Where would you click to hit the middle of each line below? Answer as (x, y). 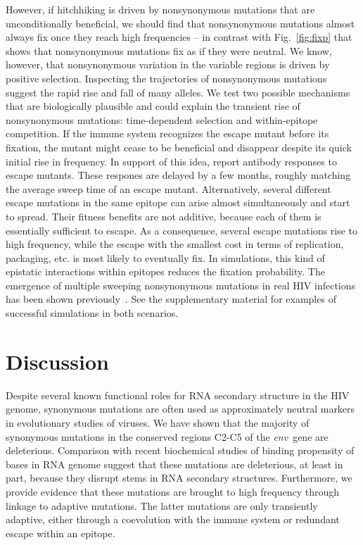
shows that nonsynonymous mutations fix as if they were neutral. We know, (169, 50)
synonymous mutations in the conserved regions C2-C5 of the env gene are (167, 436)
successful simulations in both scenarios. (92, 313)
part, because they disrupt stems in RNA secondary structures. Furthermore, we (179, 478)
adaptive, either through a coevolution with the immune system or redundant (173, 519)
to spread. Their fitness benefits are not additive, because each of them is (164, 216)
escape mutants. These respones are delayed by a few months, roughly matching (178, 175)
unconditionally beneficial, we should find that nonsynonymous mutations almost (180, 23)
